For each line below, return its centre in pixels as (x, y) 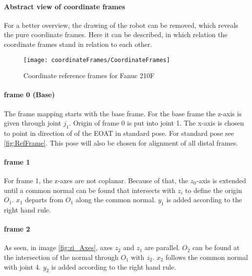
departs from (44, 200)
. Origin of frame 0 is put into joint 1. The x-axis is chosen (156, 123)
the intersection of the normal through (61, 257)
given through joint (33, 123)
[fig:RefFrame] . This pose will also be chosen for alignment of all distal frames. (121, 142)
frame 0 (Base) (29, 95)
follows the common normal (207, 257)
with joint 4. (22, 266)
